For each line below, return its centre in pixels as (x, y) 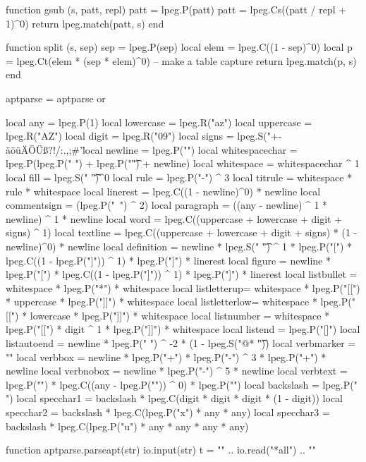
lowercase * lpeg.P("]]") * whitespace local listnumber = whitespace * (180, 315)
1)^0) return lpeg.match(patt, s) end (85, 23)
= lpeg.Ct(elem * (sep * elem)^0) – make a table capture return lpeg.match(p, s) (181, 60)
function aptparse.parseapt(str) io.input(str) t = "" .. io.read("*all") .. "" (161, 450)
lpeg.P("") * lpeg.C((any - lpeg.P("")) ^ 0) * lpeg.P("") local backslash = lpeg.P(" (182, 384)
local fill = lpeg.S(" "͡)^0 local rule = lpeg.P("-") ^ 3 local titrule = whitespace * (179, 177)
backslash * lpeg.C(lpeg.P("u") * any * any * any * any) (127, 426)
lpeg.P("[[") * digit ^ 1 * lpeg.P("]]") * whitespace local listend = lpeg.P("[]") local (183, 329)
